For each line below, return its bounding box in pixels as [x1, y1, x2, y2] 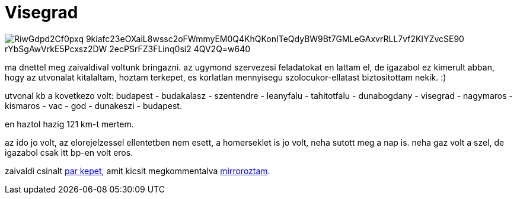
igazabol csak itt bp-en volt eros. [5, 147, 133, 158]
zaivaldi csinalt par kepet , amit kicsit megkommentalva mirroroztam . [5, 165, 270, 176]
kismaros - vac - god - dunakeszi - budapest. [5, 100, 182, 111]
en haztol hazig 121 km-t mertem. [5, 118, 134, 129]
